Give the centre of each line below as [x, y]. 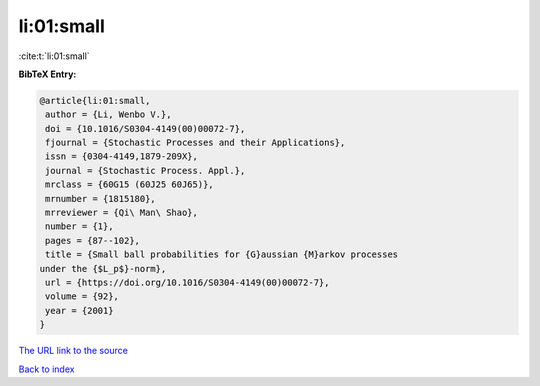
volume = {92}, [82, 296]
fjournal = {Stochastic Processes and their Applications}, [195, 143]
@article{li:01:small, [95, 100]
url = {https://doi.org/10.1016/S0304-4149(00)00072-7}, [187, 282]
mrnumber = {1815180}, [101, 198]
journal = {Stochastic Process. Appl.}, [145, 170]
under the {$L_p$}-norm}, [103, 268]
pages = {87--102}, [92, 240]
